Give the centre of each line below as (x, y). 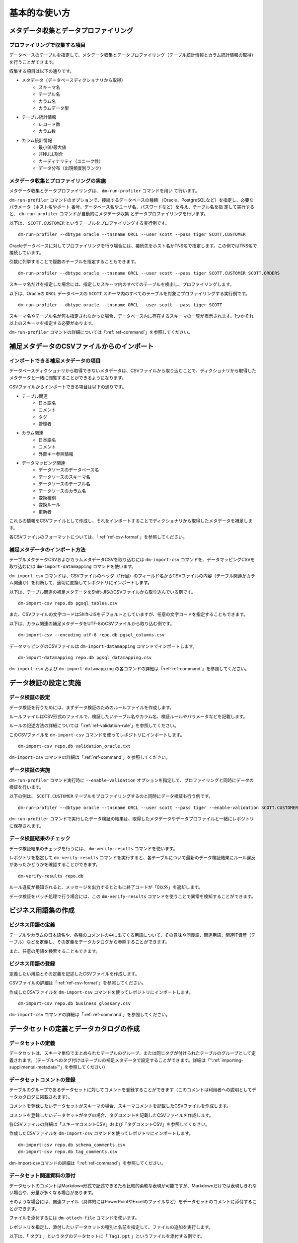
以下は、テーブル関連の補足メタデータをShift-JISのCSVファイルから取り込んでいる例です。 (103, 592)
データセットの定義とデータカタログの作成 (74, 1029)
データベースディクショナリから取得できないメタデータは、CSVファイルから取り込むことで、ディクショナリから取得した (133, 371)
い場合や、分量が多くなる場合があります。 (53, 1193)
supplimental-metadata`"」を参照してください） (58, 1067)
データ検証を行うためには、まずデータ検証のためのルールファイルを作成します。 (92, 707)
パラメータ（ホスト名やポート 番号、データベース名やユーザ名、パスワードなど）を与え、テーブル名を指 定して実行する (132, 207)
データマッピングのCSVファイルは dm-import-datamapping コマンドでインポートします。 (103, 646)
